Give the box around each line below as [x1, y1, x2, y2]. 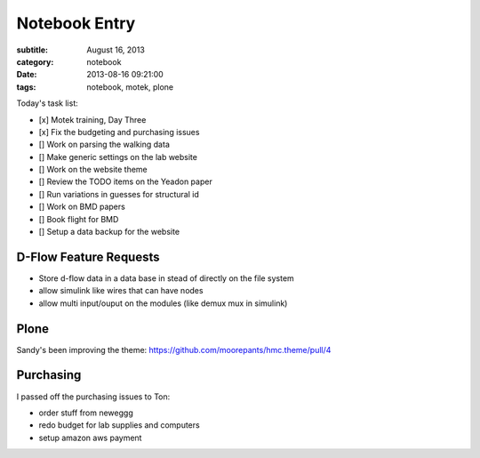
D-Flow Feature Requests [16, 249, 160, 264]
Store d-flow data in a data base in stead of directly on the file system [38, 272, 295, 284]
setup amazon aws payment [38, 432, 142, 443]
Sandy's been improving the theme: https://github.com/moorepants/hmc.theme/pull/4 [16, 344, 332, 355]
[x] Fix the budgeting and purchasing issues [38, 126, 200, 137]
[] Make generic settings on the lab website [38, 151, 197, 162]
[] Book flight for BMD [38, 213, 119, 224]
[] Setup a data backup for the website [38, 227, 180, 237]
